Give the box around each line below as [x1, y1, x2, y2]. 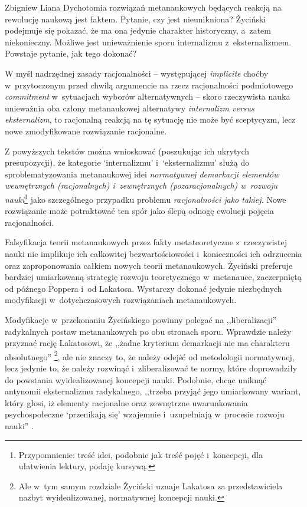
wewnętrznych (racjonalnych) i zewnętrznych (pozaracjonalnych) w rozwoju [5, 179, 278, 192]
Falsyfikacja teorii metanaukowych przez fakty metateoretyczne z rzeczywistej [5, 236, 288, 248]
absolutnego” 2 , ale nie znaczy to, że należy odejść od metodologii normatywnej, [5, 348, 295, 363]
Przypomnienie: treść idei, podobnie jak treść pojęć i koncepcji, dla [18, 448, 263, 460]
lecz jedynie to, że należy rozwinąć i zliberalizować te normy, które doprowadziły [5, 361, 298, 374]
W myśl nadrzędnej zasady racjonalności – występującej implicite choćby [5, 67, 269, 79]
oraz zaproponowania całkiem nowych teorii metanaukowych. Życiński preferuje [5, 259, 293, 271]
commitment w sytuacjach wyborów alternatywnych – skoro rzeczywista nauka [5, 90, 290, 103]
